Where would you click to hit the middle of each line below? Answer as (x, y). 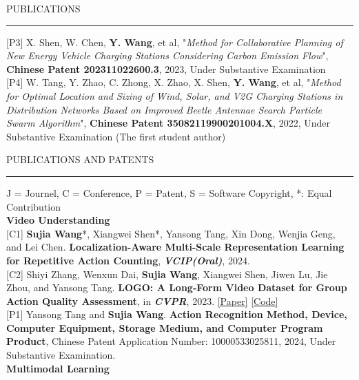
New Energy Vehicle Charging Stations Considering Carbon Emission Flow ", (167, 55)
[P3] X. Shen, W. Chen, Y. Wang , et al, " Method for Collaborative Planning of (175, 42)
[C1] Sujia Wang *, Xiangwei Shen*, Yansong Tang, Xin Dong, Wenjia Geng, (171, 233)
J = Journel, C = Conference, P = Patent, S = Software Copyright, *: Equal (169, 192)
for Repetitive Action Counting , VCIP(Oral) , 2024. (128, 260)
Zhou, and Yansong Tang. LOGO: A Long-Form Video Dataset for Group (177, 287)
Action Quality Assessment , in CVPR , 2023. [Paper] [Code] (142, 300)
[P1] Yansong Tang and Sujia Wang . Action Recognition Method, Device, (177, 314)
